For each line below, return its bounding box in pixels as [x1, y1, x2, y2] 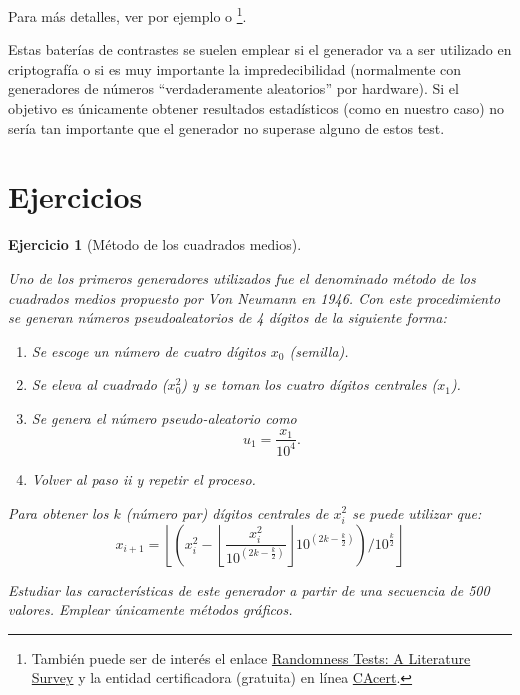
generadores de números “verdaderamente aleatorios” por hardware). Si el [8, 78, 459, 99]
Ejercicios [8, 176, 143, 217]
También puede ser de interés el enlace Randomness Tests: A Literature [31, 647, 471, 668]
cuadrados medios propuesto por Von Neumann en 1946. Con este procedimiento [8, 287, 501, 308]
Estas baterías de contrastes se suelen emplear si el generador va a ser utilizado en [8, 39, 512, 60]
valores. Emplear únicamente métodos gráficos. [8, 599, 293, 620]
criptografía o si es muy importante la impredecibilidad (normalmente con [8, 58, 462, 79]
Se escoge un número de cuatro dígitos [31, 340, 266, 361]
